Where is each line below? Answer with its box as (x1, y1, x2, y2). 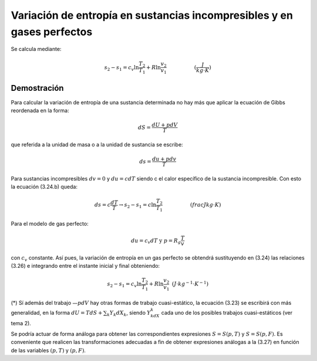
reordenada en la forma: (11, 107, 70, 114)
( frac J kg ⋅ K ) (190, 202, 221, 208)
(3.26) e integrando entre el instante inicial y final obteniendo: (11, 263, 160, 270)
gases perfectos (11, 25, 93, 38)
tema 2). (11, 319, 32, 326)
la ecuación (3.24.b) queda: (11, 183, 77, 190)
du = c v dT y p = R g (131, 237, 181, 246)
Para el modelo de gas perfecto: (11, 220, 89, 227)
